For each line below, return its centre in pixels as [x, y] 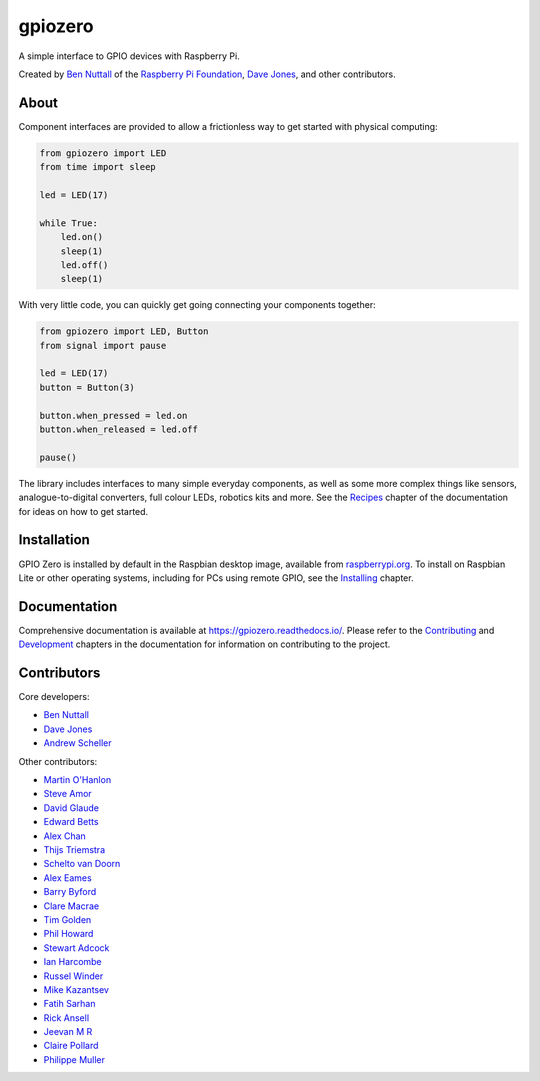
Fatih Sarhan [69, 1004]
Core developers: [54, 697]
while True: [69, 223]
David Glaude [71, 807]
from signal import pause [103, 345]
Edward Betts [71, 822]
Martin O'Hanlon [77, 780]
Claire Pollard [71, 1046]
